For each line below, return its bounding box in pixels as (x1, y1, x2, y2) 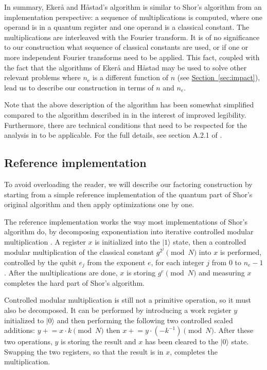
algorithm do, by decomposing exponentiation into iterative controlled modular (4, 226, 254, 237)
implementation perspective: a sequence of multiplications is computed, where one (4, 11, 263, 22)
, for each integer (151, 256, 204, 267)
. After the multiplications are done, (4, 267, 118, 278)
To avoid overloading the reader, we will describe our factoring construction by (4, 178, 253, 189)
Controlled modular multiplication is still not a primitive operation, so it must (4, 294, 252, 305)
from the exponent (87, 256, 146, 267)
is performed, (220, 247, 262, 257)
